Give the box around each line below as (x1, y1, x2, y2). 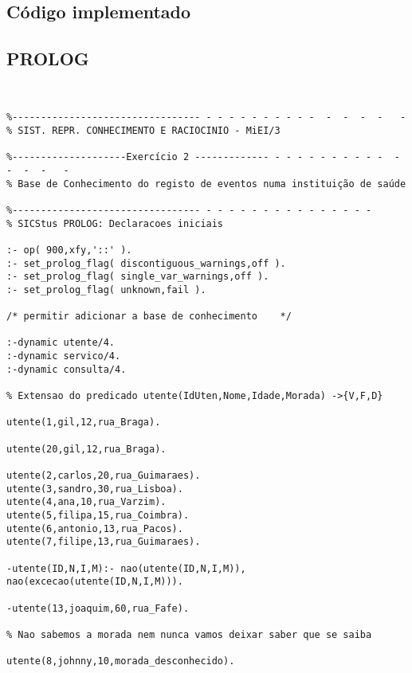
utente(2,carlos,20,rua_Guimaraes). (6, 470, 201, 482)
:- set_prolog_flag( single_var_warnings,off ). (6, 271, 269, 283)
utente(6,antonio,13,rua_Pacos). (6, 522, 183, 534)
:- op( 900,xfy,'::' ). (6, 244, 132, 256)
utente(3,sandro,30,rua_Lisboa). (6, 483, 183, 495)
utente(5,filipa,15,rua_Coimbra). (6, 509, 190, 521)
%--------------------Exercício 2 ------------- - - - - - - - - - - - (6, 151, 400, 163)
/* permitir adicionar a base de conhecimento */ (6, 311, 292, 323)
